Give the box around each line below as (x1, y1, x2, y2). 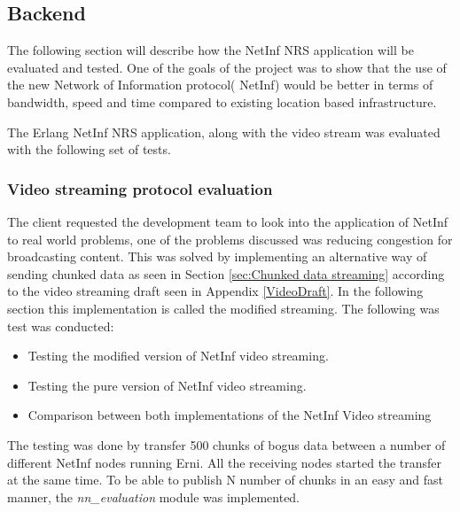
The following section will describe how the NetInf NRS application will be (7, 41, 414, 59)
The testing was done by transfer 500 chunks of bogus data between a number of (7, 435, 446, 454)
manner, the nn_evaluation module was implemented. (7, 487, 300, 506)
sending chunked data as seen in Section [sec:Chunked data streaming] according (7, 264, 445, 283)
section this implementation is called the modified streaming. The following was (7, 299, 440, 317)
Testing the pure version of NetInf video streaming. (27, 376, 307, 394)
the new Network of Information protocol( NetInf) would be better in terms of (7, 75, 433, 94)
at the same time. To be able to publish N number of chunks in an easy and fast (7, 470, 443, 489)
